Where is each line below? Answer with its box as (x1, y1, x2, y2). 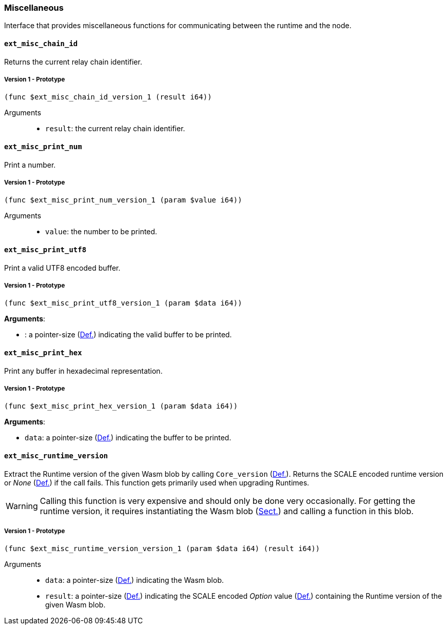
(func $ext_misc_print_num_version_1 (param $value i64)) (4, 196, 242, 205)
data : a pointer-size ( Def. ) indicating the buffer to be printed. (25, 433, 231, 442)
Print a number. (4, 160, 56, 169)
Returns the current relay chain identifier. (4, 57, 142, 66)
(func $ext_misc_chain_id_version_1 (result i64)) (4, 93, 212, 102)
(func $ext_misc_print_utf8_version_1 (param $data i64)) (4, 299, 242, 308)
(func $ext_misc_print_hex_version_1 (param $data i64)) (4, 402, 238, 411)
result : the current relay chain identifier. (45, 124, 185, 133)
